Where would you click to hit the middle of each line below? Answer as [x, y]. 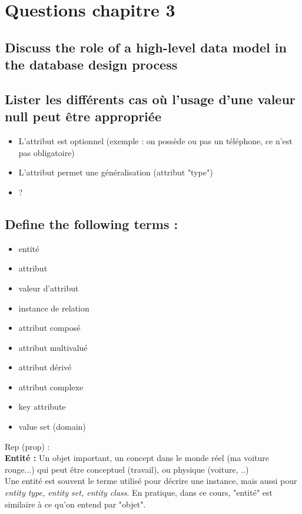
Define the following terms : [92, 223]
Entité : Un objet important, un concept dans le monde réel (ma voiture [137, 458]
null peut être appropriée [83, 116]
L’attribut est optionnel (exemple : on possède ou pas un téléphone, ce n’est [155, 141]
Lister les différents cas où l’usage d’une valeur [150, 99]
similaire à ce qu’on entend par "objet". [75, 504]
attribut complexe [51, 387]
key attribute [42, 407]
